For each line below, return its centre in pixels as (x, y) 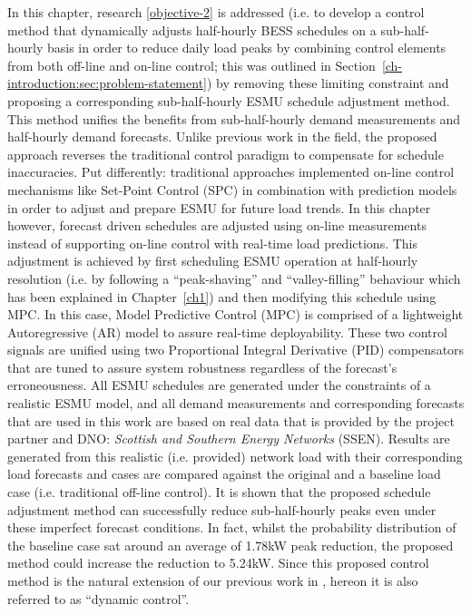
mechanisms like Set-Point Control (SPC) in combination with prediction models (232, 189)
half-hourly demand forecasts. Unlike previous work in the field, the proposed (222, 136)
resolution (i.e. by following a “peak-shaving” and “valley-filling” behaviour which (234, 278)
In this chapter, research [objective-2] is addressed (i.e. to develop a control (216, 12)
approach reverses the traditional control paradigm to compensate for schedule (226, 154)
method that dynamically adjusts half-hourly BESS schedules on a (192, 29)
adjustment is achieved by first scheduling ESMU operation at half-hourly (213, 261)
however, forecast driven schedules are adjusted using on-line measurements (217, 225)
